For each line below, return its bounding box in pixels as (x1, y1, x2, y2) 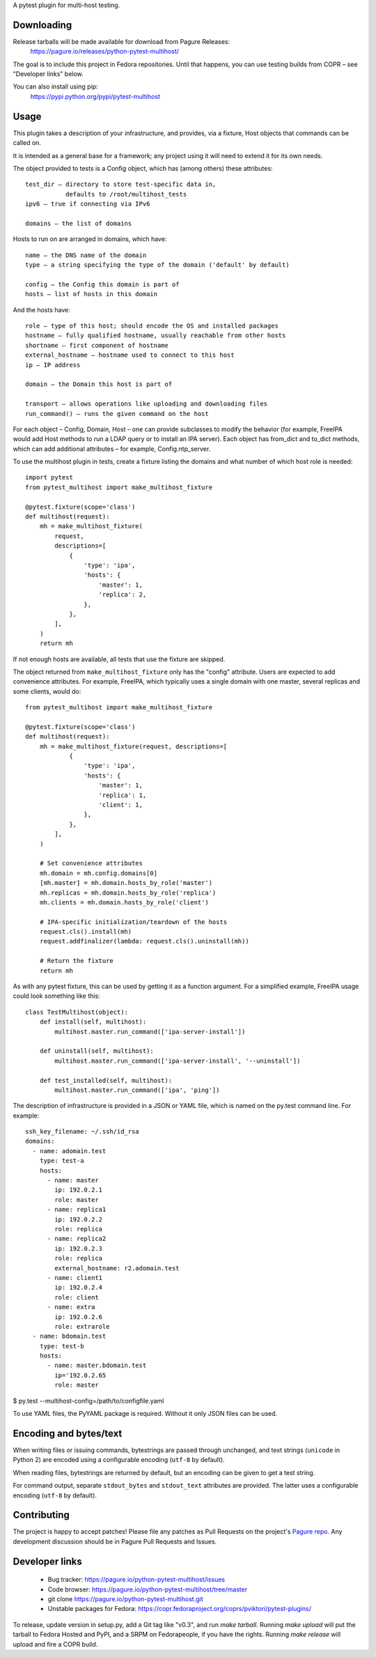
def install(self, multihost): (39, 1018, 147, 1026)
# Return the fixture (39, 957, 114, 965)
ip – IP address (25, 361, 81, 369)
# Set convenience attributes (39, 859, 143, 868)
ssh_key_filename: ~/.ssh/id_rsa (25, 1127, 139, 1136)
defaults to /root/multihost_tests (65, 190, 187, 198)
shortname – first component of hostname (25, 341, 169, 349)
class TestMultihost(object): (25, 1008, 129, 1016)
